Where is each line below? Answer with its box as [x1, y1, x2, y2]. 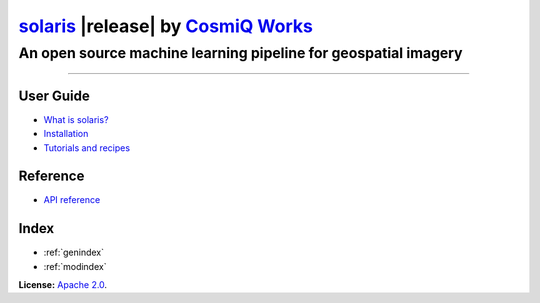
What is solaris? [43, 113, 109, 125]
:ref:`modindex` [43, 260, 107, 272]
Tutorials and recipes [43, 141, 130, 154]
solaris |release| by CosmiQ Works [18, 15, 314, 37]
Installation [43, 128, 89, 140]
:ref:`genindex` [43, 246, 105, 259]
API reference [43, 194, 101, 206]
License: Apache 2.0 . [18, 279, 108, 291]
